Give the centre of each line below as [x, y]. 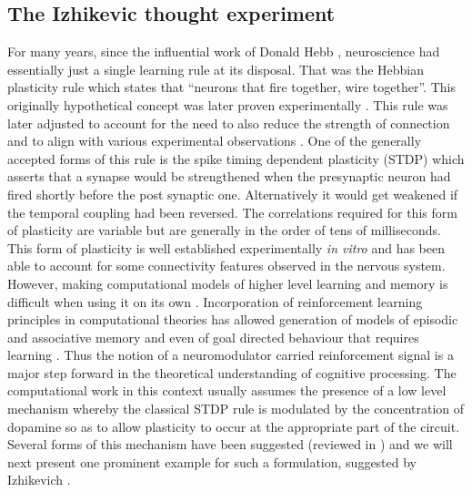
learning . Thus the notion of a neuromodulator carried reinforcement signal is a [231, 355]
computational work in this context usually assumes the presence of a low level [227, 390]
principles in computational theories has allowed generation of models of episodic [233, 319]
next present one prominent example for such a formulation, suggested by [212, 461]
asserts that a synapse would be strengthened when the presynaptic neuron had [229, 176]
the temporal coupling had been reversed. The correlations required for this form [232, 212]
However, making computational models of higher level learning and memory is [228, 283]
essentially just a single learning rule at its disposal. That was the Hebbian [216, 69]
